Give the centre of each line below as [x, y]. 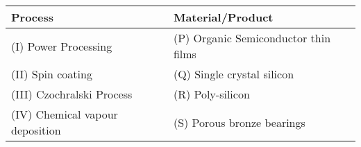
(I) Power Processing [62, 46]
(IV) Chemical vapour [65, 114]
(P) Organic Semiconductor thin [252, 38]
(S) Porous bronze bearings [239, 122]
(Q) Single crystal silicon [234, 74]
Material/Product [223, 17]
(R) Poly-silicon [211, 94]
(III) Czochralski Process [72, 94]
